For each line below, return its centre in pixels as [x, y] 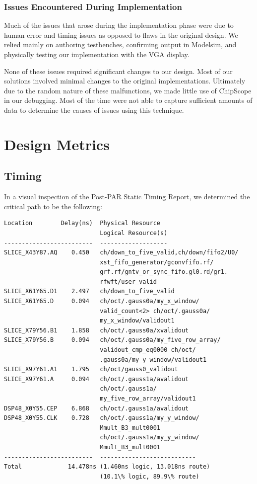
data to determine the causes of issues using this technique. [94, 110]
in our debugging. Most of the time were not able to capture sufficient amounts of [128, 100]
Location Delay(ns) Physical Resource [82, 223]
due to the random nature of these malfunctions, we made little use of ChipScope [128, 90]
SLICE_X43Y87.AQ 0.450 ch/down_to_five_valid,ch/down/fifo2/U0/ [121, 253]
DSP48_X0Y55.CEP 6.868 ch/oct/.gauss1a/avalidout [96, 408]
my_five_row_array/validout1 [148, 399]
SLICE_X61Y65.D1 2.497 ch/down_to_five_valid [89, 291]
